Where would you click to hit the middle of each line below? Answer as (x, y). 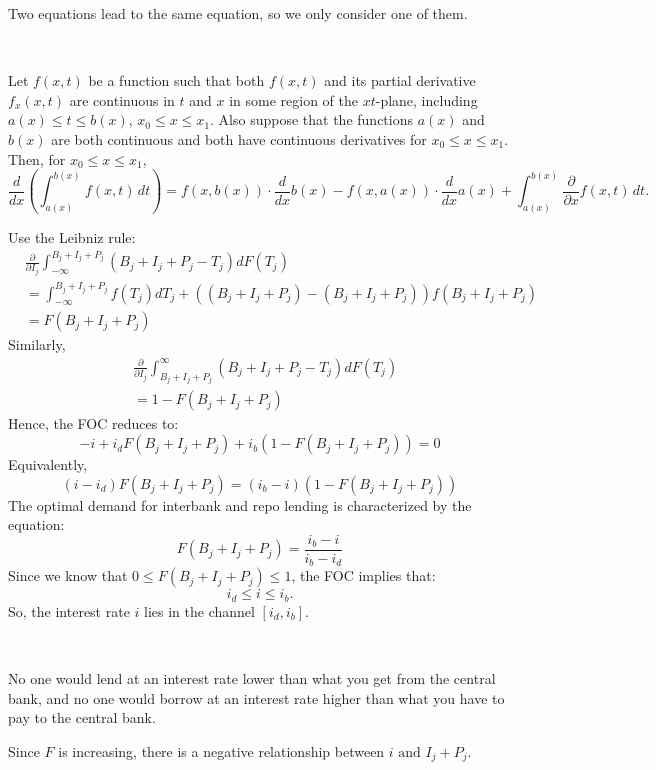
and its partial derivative (400, 80)
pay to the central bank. (82, 717)
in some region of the (293, 99)
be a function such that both (176, 80)
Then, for (37, 158)
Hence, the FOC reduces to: (93, 423)
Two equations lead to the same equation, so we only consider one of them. (238, 13)
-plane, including (426, 99)
